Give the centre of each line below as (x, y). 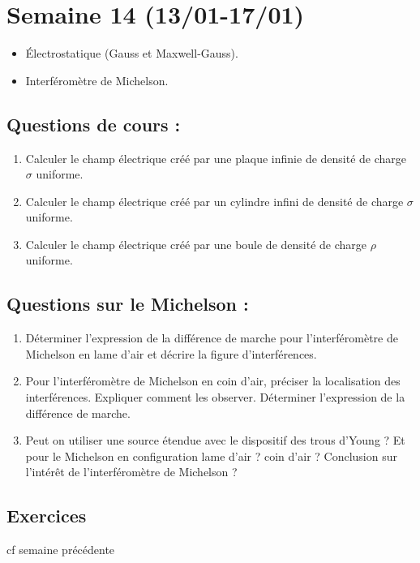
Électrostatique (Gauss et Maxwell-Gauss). (132, 53)
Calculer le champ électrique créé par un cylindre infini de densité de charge (214, 201)
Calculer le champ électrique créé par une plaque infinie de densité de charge (216, 158)
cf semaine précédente (61, 550)
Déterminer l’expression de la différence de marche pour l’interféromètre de (212, 338)
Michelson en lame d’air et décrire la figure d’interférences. (171, 353)
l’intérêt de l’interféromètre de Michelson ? (131, 472)
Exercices (47, 516)
